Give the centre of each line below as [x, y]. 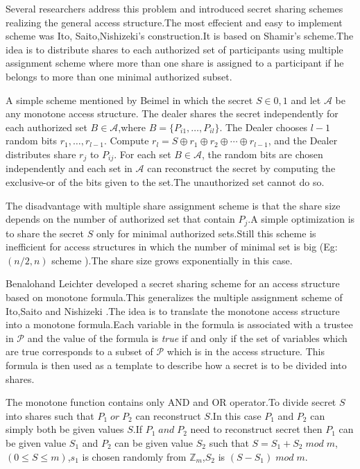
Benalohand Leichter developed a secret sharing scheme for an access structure [173, 283]
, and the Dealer [303, 140]
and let [306, 100]
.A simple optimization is [301, 219]
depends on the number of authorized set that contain [120, 219]
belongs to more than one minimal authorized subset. [119, 76]
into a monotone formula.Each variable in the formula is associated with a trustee [179, 324]
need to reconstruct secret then [256, 429]
